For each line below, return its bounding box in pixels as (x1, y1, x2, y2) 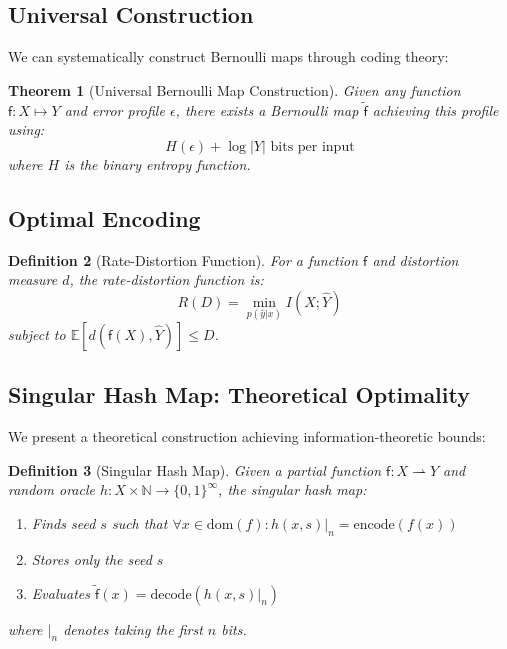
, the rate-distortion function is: (69, 269, 264, 290)
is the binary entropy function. (64, 153, 251, 174)
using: (8, 119, 45, 140)
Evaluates (31, 582, 90, 603)
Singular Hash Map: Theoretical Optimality (8, 379, 470, 410)
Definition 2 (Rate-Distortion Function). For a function (8, 249, 359, 270)
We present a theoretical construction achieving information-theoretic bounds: (8, 426, 486, 447)
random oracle (8, 479, 95, 500)
